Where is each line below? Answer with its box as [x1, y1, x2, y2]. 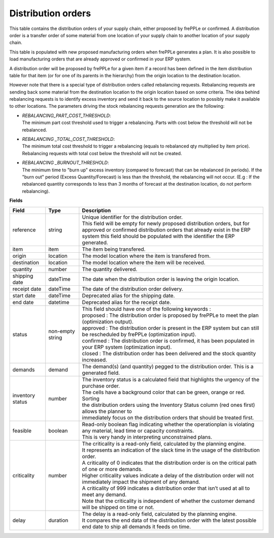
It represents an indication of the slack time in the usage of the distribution [82, 446, 260, 454]
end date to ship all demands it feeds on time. [82, 523, 191, 530]
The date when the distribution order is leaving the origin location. [82, 275, 239, 282]
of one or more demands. [82, 465, 143, 472]
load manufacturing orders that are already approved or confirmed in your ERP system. [9, 56, 191, 62]
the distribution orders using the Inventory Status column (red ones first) [82, 401, 255, 408]
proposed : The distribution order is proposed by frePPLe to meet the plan [82, 312, 259, 319]
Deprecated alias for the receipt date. [82, 298, 172, 306]
